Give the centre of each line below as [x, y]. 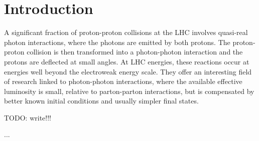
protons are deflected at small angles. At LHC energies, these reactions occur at [127, 61]
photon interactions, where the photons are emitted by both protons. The [117, 42]
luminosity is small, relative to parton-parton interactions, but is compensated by [129, 91]
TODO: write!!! [28, 117]
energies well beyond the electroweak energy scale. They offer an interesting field [128, 71]
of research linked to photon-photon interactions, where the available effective [123, 81]
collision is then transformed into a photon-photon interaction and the [135, 52]
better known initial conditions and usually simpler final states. [101, 101]
